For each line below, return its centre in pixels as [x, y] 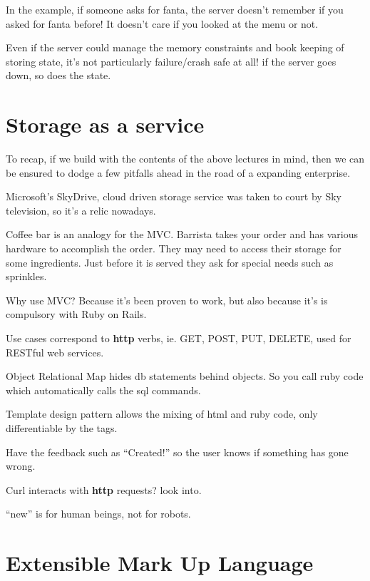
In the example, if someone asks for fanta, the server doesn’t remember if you [175, 9]
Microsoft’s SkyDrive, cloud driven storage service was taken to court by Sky [174, 196]
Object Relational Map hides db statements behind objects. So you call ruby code [185, 376]
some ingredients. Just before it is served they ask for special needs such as [170, 262]
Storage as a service [105, 124]
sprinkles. [26, 276]
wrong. [21, 466]
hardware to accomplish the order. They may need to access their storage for [174, 248]
